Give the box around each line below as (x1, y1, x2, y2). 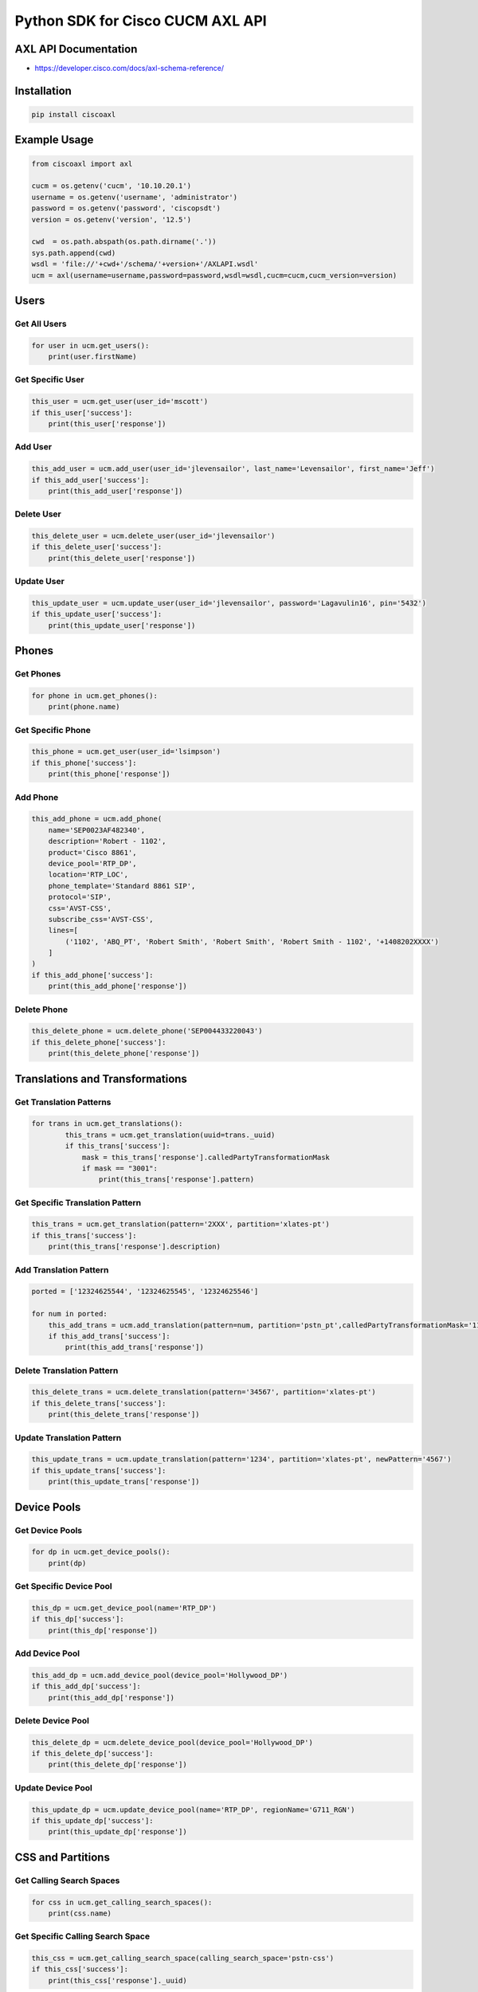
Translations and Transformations (14, 1072, 187, 1085)
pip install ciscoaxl (31, 110, 116, 120)
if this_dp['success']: (31, 1614, 125, 1624)
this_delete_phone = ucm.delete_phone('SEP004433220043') (31, 1026, 263, 1036)
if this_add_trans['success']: (48, 1331, 170, 1340)
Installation (14, 84, 72, 97)
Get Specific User (14, 374, 84, 386)
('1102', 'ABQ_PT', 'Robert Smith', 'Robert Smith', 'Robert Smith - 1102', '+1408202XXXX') (65, 937, 440, 946)
